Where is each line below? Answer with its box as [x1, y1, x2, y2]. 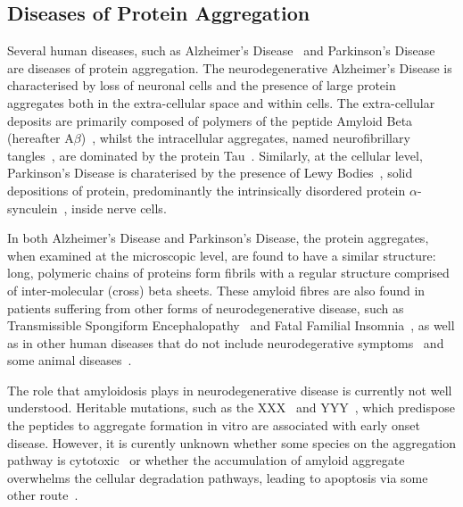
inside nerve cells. [71, 198, 167, 217]
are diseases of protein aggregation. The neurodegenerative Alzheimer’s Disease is [7, 58, 452, 77]
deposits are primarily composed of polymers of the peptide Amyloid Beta [7, 111, 413, 129]
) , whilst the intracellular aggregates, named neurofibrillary [80, 129, 410, 147]
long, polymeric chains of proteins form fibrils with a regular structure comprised [7, 263, 450, 282]
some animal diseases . [7, 351, 132, 370]
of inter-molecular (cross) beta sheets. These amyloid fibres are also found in [7, 280, 426, 299]
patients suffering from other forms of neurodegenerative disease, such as [7, 298, 404, 317]
